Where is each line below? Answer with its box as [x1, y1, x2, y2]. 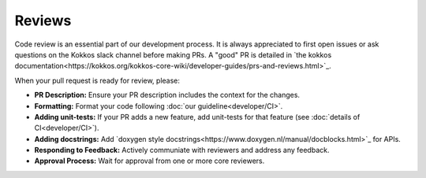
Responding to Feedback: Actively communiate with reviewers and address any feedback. [34, 146, 330, 155]
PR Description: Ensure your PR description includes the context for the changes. [34, 91, 300, 100]
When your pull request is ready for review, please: [14, 76, 181, 85]
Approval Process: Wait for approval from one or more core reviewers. [34, 156, 265, 165]
